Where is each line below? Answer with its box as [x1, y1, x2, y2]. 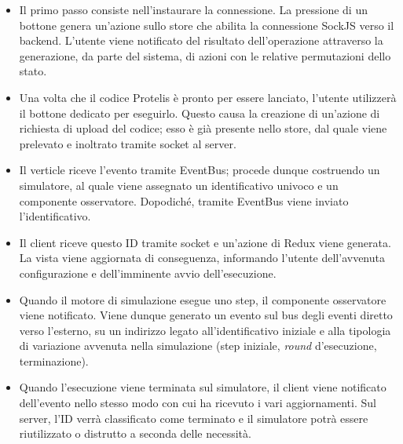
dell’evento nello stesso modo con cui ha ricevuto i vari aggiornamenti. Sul [19, 395, 376, 411]
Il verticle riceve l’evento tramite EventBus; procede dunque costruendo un [19, 162, 380, 178]
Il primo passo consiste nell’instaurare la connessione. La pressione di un [19, 2, 368, 17]
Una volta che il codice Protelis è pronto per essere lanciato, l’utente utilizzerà [19, 89, 397, 105]
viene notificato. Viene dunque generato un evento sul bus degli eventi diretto [19, 307, 393, 323]
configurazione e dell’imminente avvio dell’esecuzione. [19, 264, 277, 281]
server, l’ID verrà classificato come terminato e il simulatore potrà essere [19, 409, 368, 426]
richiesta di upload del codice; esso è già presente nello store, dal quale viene [19, 120, 387, 136]
